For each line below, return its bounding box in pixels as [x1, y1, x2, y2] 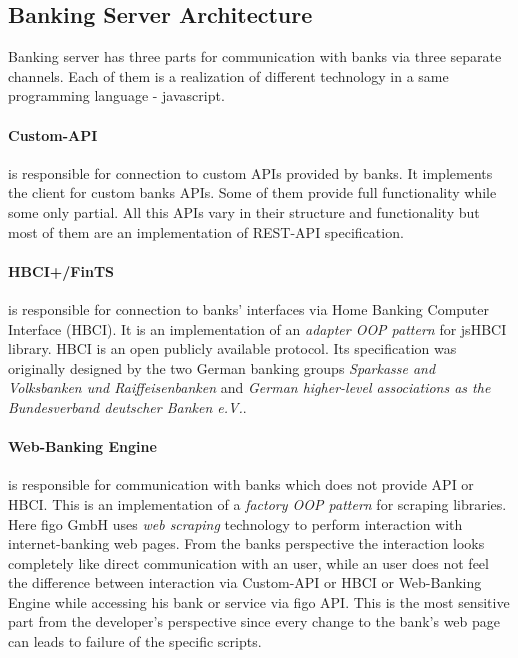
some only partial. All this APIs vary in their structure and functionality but [8, 201, 480, 222]
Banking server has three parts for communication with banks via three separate [8, 46, 502, 67]
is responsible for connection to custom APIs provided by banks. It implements [8, 162, 493, 183]
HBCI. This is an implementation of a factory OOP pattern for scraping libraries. [8, 493, 507, 514]
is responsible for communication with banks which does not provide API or [8, 474, 474, 495]
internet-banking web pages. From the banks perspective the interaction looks [8, 533, 485, 554]
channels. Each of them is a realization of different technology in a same [8, 65, 449, 86]
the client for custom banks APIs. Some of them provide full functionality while [8, 182, 497, 203]
